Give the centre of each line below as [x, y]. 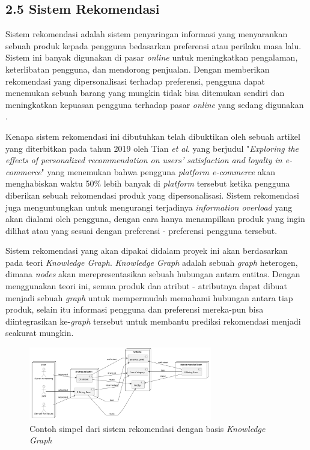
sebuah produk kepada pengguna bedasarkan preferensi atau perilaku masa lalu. [153, 45]
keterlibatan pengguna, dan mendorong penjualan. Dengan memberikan [138, 69]
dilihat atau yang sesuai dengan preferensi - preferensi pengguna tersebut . [141, 230]
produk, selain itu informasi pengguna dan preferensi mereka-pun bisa [135, 309]
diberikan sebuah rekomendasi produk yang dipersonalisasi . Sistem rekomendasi [152, 195]
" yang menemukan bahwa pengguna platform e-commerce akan [158, 171]
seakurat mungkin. [40, 333]
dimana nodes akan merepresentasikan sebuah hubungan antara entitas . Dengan [153, 274]
